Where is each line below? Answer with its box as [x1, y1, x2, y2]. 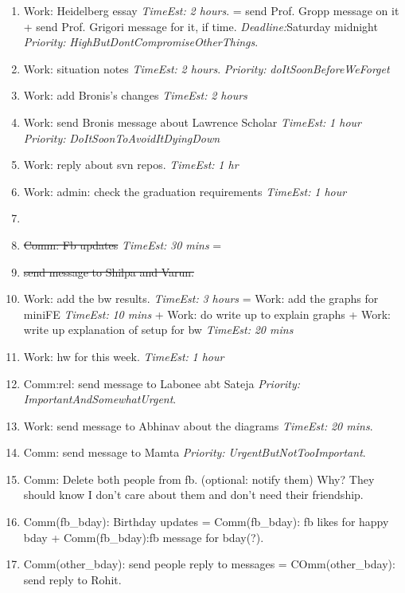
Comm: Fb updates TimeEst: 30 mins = [23, 236, 222, 253]
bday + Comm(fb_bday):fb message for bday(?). [23, 528, 264, 545]
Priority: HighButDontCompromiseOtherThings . [23, 33, 259, 50]
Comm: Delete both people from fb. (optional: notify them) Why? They [23, 470, 375, 487]
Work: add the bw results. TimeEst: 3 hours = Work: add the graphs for [23, 290, 379, 307]
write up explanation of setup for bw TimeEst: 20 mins [23, 321, 294, 338]
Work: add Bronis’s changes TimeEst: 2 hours [23, 87, 247, 104]
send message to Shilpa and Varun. [23, 263, 194, 280]
